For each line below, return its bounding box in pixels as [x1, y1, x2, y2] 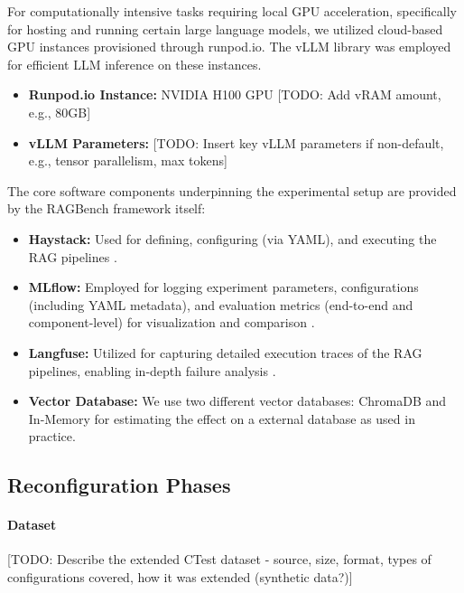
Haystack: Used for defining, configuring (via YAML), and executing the [28, 229, 437, 248]
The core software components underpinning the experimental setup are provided [7, 181, 457, 200]
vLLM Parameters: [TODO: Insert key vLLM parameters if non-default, [28, 133, 444, 152]
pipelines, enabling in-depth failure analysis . [28, 361, 276, 380]
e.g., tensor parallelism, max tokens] [28, 151, 227, 170]
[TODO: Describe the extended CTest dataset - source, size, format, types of [7, 550, 432, 569]
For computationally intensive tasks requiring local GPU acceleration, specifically [7, 2, 457, 20]
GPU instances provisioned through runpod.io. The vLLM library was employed [7, 37, 451, 56]
